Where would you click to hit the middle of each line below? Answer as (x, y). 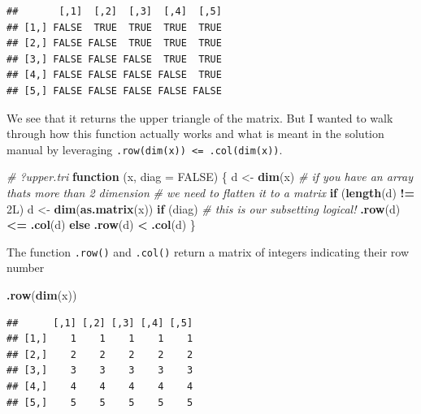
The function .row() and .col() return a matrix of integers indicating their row (208, 251)
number (26, 267)
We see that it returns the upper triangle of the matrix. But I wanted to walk (200, 117)
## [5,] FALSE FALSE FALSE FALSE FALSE (114, 91)
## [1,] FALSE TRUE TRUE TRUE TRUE (114, 27)
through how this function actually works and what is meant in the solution (195, 134)
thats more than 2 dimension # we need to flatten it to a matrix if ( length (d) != (210, 192)
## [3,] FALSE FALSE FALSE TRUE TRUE (114, 59)
